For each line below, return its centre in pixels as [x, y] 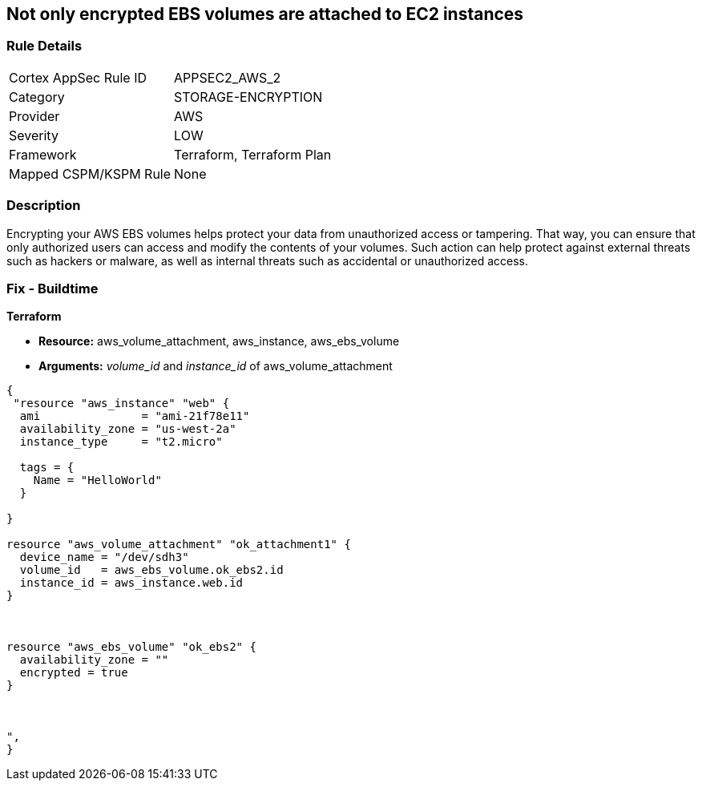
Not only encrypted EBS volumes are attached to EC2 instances [265, 14]
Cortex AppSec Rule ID [78, 77]
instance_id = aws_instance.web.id [131, 583]
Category [37, 97]
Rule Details [44, 46]
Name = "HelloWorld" [97, 480]
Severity [34, 135]
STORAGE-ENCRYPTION [248, 97]
